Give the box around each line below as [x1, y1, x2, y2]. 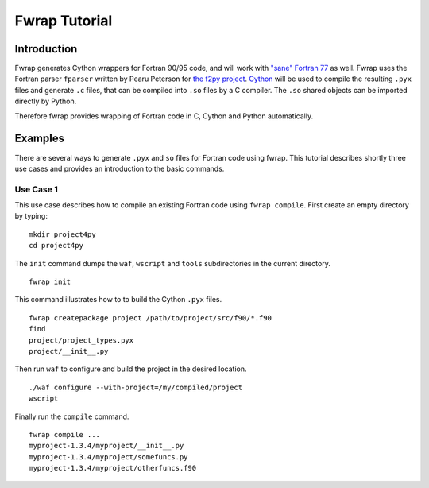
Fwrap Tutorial [14, 12, 113, 29]
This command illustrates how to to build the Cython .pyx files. [14, 295, 222, 304]
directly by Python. [14, 96, 77, 107]
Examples [14, 132, 65, 145]
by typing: [14, 211, 48, 221]
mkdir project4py [29, 230, 96, 238]
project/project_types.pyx [29, 335, 134, 345]
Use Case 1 [14, 184, 59, 195]
